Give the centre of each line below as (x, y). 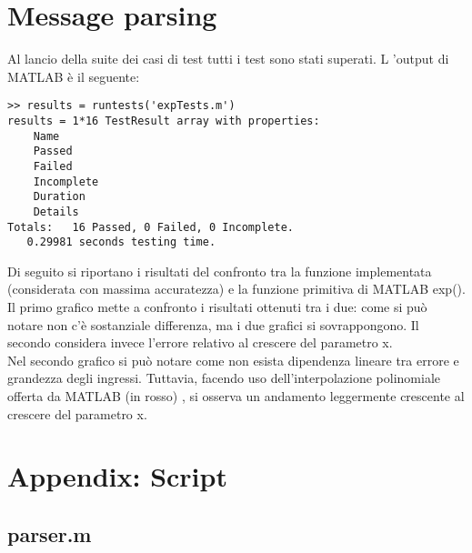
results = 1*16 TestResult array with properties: (164, 121)
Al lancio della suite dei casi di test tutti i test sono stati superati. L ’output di (228, 59)
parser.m (50, 533)
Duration (59, 197)
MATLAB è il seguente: (74, 76)
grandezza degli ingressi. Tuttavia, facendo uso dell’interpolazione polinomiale (224, 378)
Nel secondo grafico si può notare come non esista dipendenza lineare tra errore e (233, 360)
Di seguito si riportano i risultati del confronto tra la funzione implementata (220, 271)
